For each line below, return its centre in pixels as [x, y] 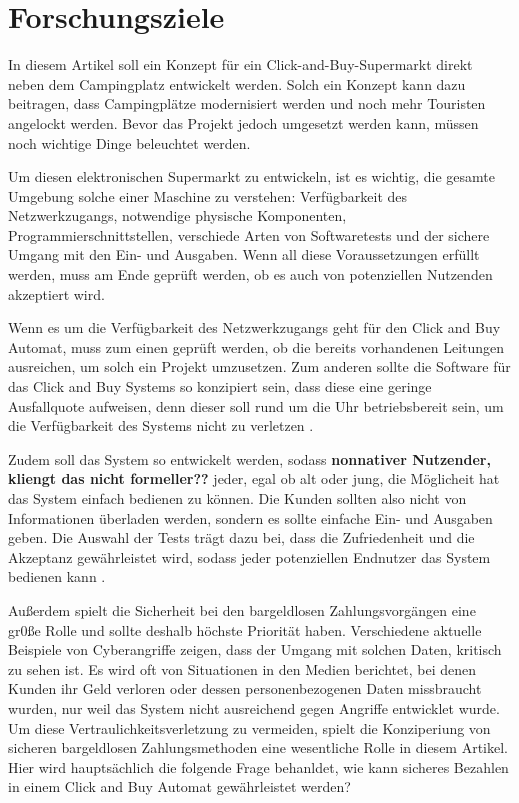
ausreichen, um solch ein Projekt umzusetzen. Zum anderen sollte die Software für [259, 366]
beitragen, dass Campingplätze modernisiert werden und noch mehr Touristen [247, 103]
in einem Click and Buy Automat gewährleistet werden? [179, 786]
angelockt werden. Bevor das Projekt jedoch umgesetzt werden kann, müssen [243, 122]
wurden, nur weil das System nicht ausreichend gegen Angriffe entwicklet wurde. [254, 707]
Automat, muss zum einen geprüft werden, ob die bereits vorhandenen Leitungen [256, 346]
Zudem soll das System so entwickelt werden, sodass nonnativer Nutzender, [249, 458]
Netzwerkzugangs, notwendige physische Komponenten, [177, 215]
